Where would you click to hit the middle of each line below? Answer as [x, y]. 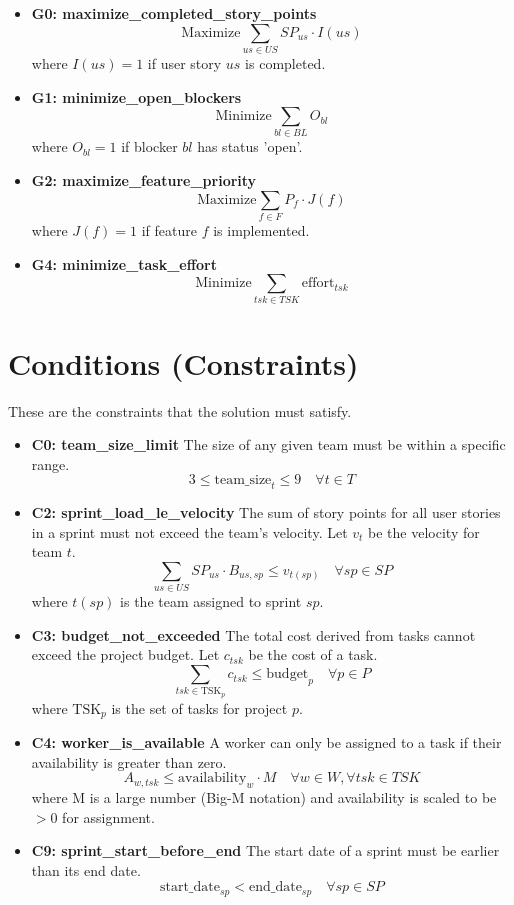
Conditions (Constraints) [183, 362]
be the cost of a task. [313, 654]
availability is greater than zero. [129, 761]
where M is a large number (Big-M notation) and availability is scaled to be [264, 797]
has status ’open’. [250, 146]
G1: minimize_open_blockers [136, 96]
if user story [184, 62]
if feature [169, 229]
